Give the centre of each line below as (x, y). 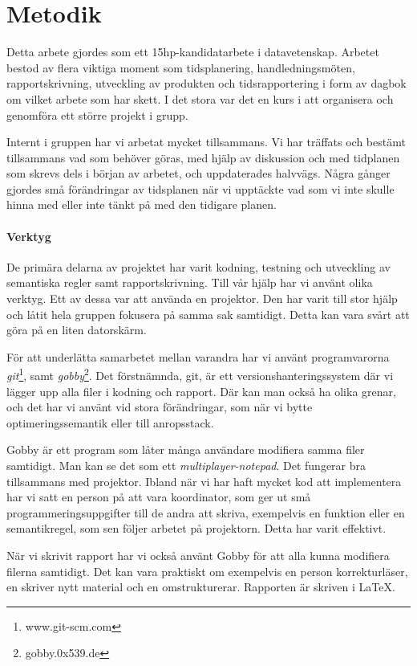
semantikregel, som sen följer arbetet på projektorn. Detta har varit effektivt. (196, 528)
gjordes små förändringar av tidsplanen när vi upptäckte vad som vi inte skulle (200, 188)
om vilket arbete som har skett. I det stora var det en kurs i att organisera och (200, 98)
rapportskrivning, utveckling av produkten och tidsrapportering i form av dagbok (206, 83)
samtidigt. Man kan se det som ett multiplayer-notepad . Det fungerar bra (186, 466)
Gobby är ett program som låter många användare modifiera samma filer (186, 449)
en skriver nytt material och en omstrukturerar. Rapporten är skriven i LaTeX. (201, 587)
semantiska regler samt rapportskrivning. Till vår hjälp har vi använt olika (190, 282)
